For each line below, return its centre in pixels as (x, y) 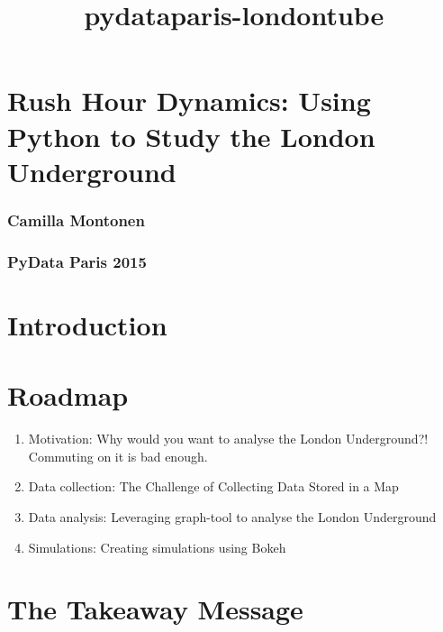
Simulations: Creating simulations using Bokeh (157, 547)
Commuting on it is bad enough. (118, 456)
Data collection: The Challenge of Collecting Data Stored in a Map (213, 486)
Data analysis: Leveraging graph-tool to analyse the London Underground (232, 516)
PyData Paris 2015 (77, 261)
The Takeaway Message (155, 609)
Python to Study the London (191, 136)
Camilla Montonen (76, 220)
